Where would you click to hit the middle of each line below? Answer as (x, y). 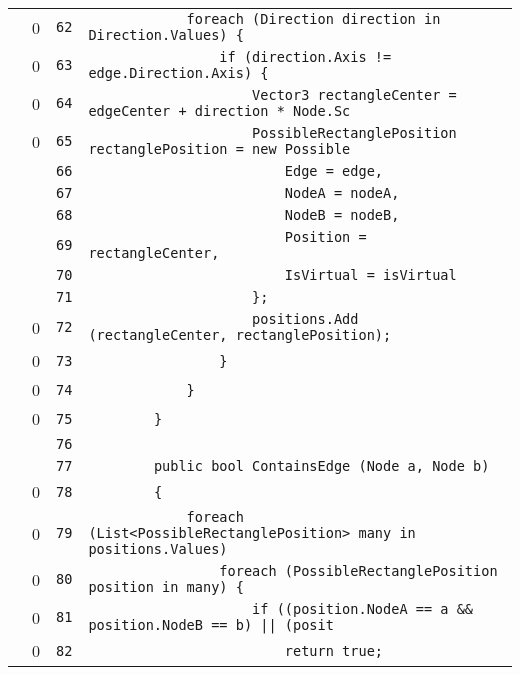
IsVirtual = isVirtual (370, 275)
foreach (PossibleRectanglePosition (358, 571)
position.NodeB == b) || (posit (211, 625)
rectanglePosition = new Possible (219, 149)
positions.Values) (158, 549)
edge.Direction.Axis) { (178, 73)
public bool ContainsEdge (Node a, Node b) (321, 466)
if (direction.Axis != (305, 57)
